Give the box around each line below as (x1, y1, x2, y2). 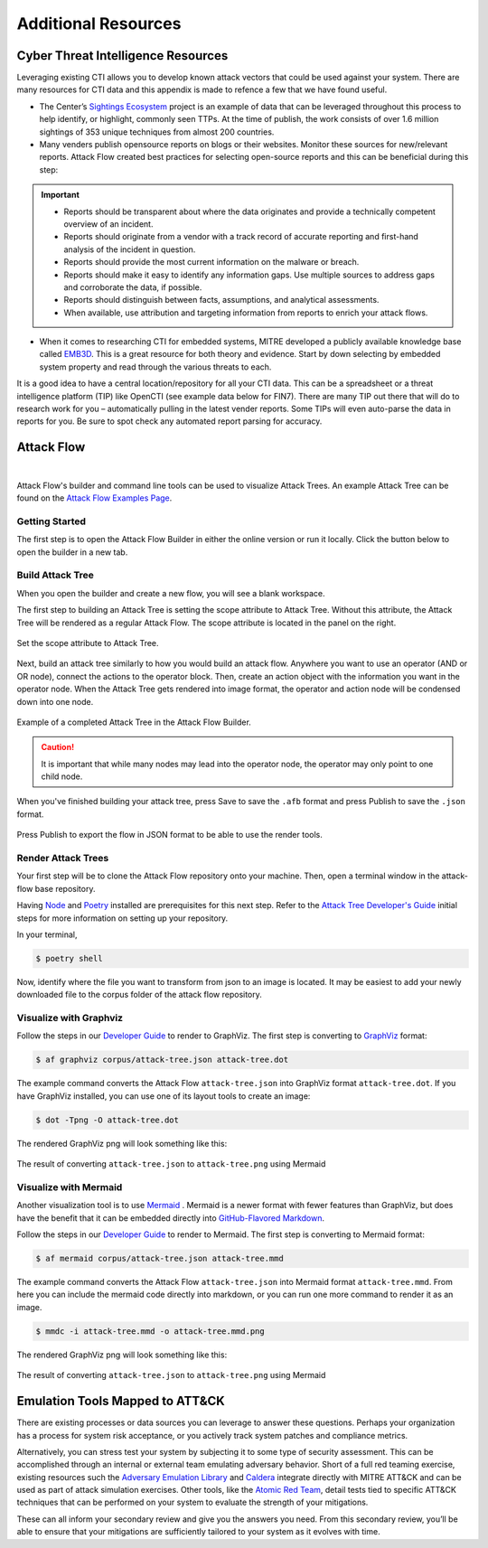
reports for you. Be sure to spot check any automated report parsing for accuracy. (16, 416, 323, 427)
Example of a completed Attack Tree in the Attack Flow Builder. (16, 717, 252, 727)
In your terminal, (16, 929, 78, 940)
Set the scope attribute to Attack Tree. (16, 637, 159, 648)
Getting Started (16, 515, 86, 528)
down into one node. (16, 696, 94, 707)
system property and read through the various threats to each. (39, 361, 272, 372)
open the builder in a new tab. (16, 547, 128, 558)
